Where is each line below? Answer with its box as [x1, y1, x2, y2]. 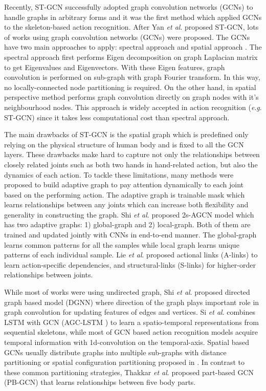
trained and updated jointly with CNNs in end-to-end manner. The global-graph [4, 229, 257, 240]
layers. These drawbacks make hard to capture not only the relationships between [4, 149, 260, 160]
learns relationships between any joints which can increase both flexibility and [4, 199, 249, 210]
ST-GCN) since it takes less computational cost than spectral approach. [4, 112, 230, 122]
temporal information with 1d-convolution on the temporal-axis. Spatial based [4, 337, 250, 347]
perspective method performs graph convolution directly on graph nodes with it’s [4, 92, 259, 102]
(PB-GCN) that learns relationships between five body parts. [4, 377, 196, 387]
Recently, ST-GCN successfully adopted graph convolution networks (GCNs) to [4, 2, 253, 12]
